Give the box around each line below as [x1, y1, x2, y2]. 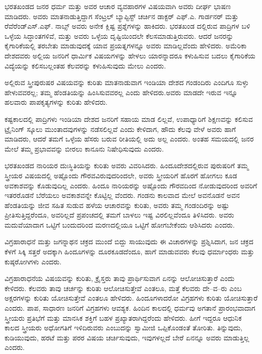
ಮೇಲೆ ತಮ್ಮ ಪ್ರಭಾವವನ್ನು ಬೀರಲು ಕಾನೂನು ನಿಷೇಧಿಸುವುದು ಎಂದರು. [5, 143, 164, 154]
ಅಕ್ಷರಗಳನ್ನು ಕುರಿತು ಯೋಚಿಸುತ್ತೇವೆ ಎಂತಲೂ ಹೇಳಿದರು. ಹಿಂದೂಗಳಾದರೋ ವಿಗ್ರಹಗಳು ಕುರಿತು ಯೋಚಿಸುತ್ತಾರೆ [5, 293, 258, 303]
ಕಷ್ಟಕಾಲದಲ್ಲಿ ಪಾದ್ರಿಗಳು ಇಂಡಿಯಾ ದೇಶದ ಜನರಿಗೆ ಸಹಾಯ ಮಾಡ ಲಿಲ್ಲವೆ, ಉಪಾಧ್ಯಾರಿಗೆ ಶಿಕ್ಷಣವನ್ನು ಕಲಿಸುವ [5, 113, 253, 124]
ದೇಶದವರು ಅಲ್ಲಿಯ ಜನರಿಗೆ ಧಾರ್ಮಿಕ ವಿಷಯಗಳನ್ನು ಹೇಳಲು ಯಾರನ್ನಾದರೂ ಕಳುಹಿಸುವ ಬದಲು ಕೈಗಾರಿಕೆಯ [5, 50, 255, 60]
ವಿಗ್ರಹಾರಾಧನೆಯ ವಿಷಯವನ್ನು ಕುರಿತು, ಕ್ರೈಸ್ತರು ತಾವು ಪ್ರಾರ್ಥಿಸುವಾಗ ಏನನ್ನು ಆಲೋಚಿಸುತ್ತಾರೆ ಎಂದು [5, 273, 235, 284]
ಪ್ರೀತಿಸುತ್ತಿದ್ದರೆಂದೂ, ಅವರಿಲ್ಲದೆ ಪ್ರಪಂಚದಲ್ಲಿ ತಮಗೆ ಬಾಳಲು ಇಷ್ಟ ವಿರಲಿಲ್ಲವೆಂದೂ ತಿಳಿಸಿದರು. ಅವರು [5, 209, 234, 220]
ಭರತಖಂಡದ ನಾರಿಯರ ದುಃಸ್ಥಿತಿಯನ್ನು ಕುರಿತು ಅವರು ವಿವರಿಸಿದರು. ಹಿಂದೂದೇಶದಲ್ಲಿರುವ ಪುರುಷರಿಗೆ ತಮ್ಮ [5, 160, 249, 171]
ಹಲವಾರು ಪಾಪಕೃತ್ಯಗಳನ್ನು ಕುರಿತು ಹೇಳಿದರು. [5, 97, 108, 107]
